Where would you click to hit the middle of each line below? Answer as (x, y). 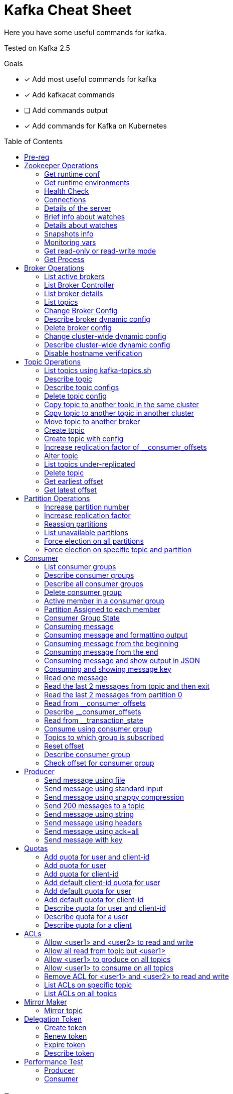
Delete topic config (75, 396)
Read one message (76, 677)
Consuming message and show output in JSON (122, 660)
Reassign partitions (76, 524)
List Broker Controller (79, 285)
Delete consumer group (83, 592)
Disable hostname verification (93, 353)
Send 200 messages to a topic (94, 805)
